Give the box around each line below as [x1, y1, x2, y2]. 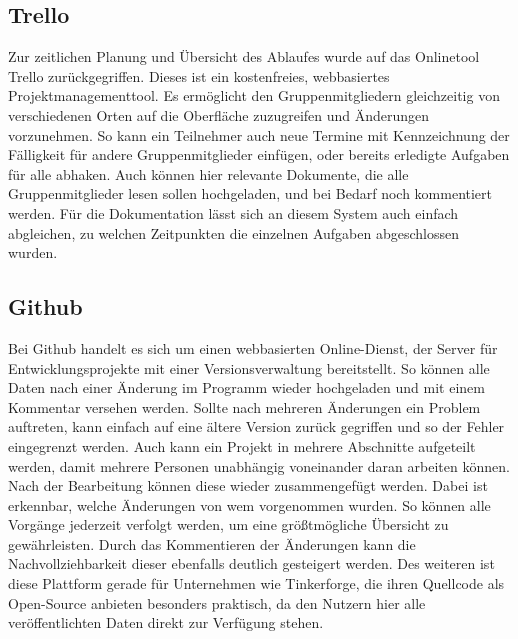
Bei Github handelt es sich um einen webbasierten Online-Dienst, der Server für [8, 337, 498, 358]
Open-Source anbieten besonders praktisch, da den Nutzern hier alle [8, 592, 426, 613]
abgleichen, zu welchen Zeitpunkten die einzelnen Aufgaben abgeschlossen [8, 222, 459, 243]
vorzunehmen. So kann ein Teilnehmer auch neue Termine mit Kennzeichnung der [8, 124, 510, 145]
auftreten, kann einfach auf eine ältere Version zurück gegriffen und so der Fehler [8, 416, 505, 437]
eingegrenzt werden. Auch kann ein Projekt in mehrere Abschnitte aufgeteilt [8, 435, 476, 456]
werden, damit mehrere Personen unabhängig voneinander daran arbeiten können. [8, 455, 510, 476]
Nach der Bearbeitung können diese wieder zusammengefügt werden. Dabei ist [8, 475, 488, 496]
